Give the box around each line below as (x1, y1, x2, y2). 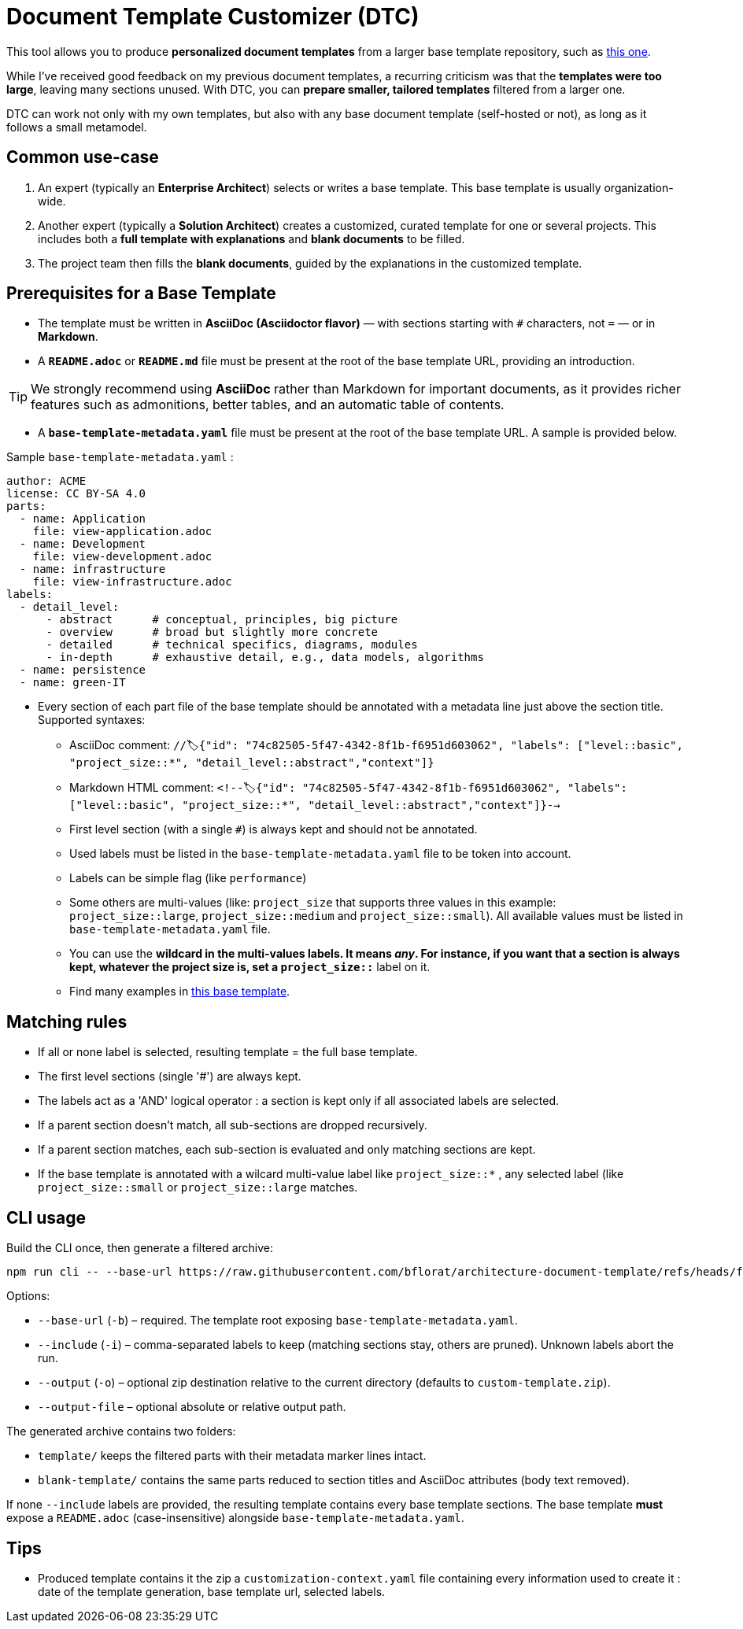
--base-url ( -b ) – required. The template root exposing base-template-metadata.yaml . (38, 1313, 519, 1328)
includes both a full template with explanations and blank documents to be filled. (38, 231, 465, 246)
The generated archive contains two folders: (6, 1424, 236, 1439)
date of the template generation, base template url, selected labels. (38, 1584, 386, 1598)
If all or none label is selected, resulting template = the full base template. (38, 1045, 418, 1059)
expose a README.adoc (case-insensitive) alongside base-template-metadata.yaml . (6, 1511, 464, 1525)
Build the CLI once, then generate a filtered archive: (6, 1241, 274, 1255)
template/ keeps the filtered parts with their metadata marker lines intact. (38, 1449, 427, 1463)
